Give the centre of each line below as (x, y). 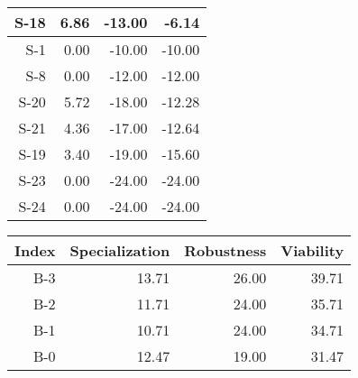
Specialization (120, 250)
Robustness (225, 250)
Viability (312, 250)
